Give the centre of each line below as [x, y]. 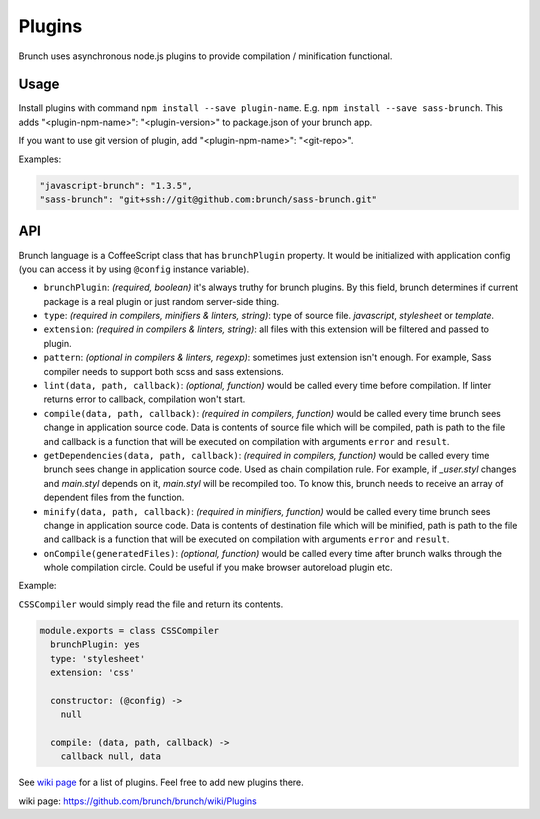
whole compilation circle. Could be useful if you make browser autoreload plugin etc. [218, 567]
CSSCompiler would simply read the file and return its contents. [151, 604]
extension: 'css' [92, 673]
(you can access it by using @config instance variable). [134, 269]
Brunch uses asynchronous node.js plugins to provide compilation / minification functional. [205, 56]
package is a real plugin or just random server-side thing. [161, 301]
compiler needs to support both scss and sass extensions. [163, 371]
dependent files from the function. [114, 497]
